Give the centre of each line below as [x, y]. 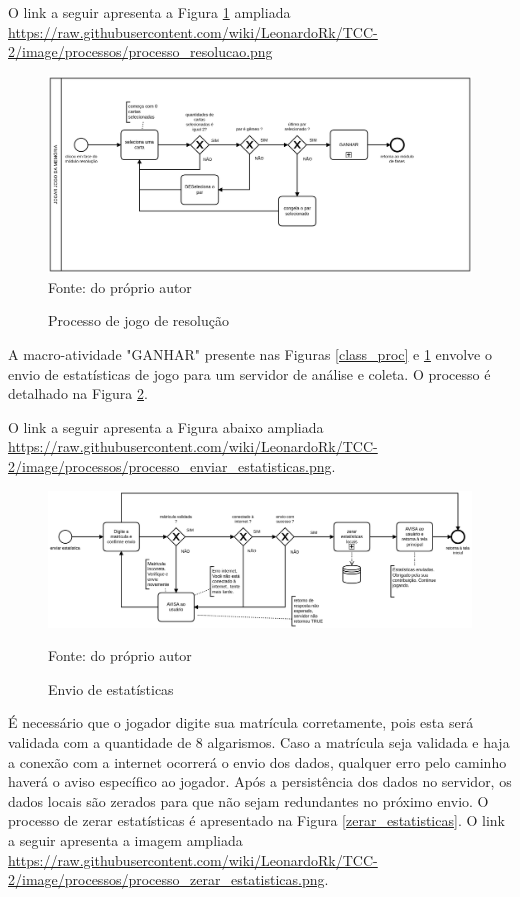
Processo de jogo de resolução [138, 320]
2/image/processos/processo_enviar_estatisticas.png [170, 466]
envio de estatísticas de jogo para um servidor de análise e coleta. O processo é [249, 373]
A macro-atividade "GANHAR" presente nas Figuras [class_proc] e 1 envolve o [250, 354]
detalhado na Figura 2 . [78, 393]
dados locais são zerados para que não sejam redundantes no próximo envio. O [248, 800]
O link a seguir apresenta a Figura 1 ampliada [149, 12]
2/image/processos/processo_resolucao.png [140, 51]
